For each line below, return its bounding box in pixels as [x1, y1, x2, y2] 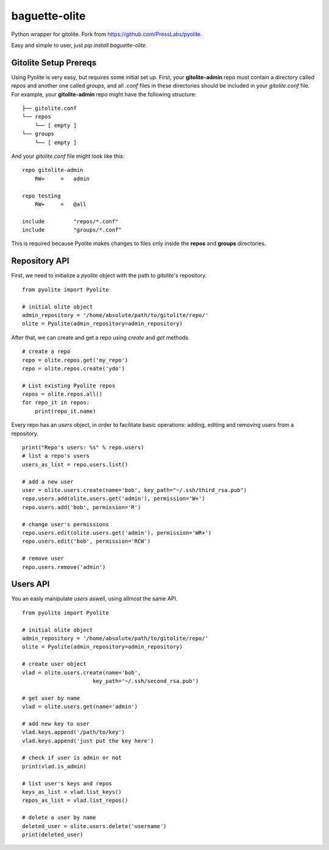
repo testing [22, 192, 61, 199]
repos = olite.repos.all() [22, 391, 103, 398]
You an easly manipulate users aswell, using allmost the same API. [11, 595, 178, 602]
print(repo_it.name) [34, 407, 96, 415]
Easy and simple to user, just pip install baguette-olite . [11, 41, 147, 49]
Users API [11, 579, 50, 590]
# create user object [22, 660, 87, 668]
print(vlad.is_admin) [22, 763, 87, 770]
